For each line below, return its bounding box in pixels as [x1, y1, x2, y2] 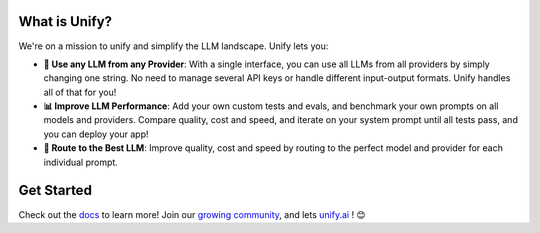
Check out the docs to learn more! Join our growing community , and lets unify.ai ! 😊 [18, 208, 366, 220]
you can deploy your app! [43, 128, 149, 140]
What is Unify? [18, 13, 113, 30]
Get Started [18, 182, 92, 199]
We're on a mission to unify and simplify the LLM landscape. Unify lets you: [18, 40, 329, 52]
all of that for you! [43, 86, 117, 98]
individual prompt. [43, 156, 119, 168]
